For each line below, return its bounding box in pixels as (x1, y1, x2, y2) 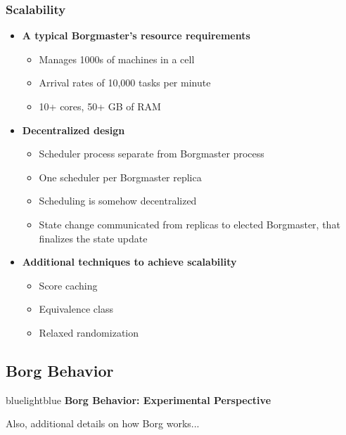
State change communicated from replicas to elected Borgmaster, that (39, 216, 340, 231)
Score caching (39, 278, 98, 292)
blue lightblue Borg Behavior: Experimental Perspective (6, 392, 271, 407)
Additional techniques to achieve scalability (22, 254, 237, 269)
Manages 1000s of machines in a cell (39, 51, 195, 66)
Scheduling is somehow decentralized (39, 193, 197, 208)
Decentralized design (22, 122, 125, 137)
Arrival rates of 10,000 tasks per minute (39, 75, 211, 90)
